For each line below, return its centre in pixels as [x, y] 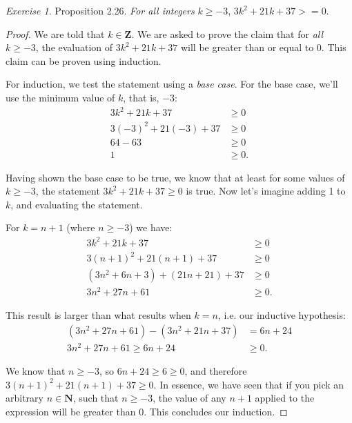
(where [81, 227]
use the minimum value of [60, 97]
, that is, [141, 97]
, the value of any [189, 398]
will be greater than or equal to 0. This [263, 47]
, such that [96, 398]
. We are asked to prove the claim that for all [227, 33]
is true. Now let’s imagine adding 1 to [266, 191]
